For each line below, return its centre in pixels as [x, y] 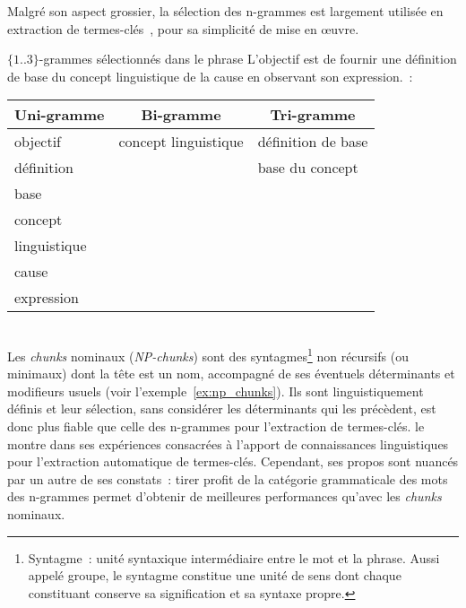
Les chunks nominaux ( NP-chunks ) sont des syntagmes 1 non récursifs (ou [208, 354]
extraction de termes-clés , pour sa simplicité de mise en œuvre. [183, 28]
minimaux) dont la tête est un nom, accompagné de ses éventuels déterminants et [231, 373]
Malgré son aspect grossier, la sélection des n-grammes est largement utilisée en [225, 11]
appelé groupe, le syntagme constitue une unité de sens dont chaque [215, 575]
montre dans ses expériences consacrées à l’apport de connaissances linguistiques [228, 443]
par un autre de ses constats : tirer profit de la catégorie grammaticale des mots [228, 478]
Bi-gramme [181, 115]
